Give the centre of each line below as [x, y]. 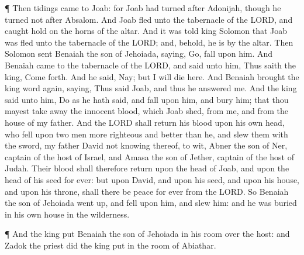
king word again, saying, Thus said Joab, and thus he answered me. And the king [151, 88]
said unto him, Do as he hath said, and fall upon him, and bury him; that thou [147, 99]
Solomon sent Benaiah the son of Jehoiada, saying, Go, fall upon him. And [139, 54]
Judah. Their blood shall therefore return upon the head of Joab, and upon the [147, 168]
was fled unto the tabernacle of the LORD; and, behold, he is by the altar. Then [149, 42]
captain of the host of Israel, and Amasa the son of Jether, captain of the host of [149, 156]
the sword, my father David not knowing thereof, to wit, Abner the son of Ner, [146, 145]
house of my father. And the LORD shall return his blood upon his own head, [145, 122]
